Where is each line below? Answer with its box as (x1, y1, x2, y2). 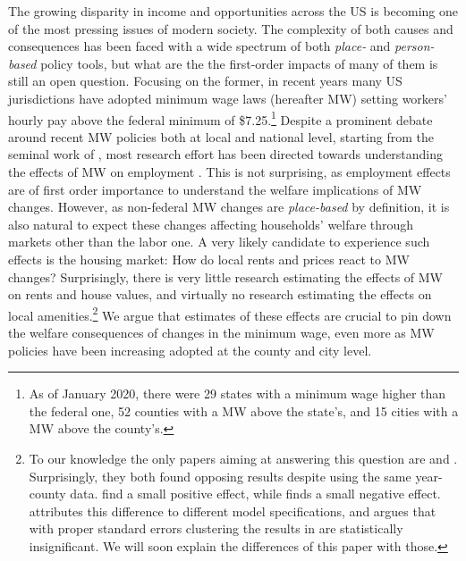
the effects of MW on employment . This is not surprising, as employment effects (8, 163, 451, 180)
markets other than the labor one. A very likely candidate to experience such (8, 232, 430, 251)
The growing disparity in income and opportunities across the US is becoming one (8, 2, 458, 20)
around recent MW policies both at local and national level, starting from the (8, 127, 434, 146)
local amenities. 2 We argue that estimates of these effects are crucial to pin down (8, 303, 452, 324)
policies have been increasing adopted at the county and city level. (8, 340, 372, 359)
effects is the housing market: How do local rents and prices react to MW (8, 249, 410, 268)
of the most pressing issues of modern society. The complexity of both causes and (8, 19, 453, 38)
